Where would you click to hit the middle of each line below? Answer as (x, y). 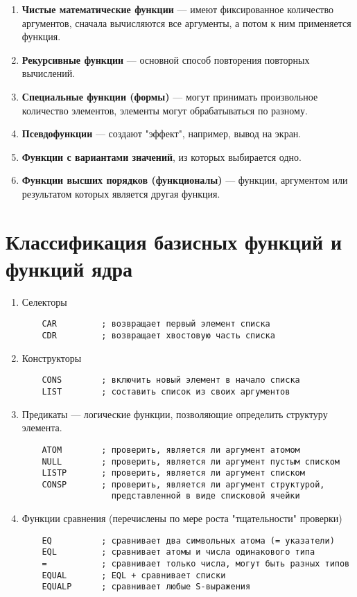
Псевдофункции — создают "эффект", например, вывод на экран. (162, 133)
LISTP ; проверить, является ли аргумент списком (173, 473)
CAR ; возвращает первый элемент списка (156, 324)
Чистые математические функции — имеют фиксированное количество (177, 9)
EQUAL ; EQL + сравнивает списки (134, 575)
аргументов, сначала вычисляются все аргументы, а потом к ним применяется (186, 23)
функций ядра (69, 268)
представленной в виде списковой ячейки (206, 496)
